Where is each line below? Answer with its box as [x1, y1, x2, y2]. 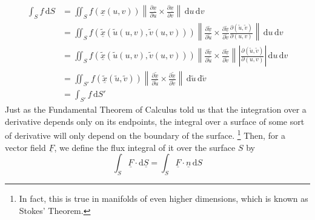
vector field [5, 141, 46, 153]
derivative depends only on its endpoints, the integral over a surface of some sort [5, 115, 305, 127]
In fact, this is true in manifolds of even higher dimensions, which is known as [19, 192, 308, 204]
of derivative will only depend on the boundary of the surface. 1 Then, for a [5, 127, 286, 141]
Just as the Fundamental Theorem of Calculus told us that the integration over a [5, 103, 307, 116]
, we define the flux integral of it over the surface [54, 141, 236, 153]
